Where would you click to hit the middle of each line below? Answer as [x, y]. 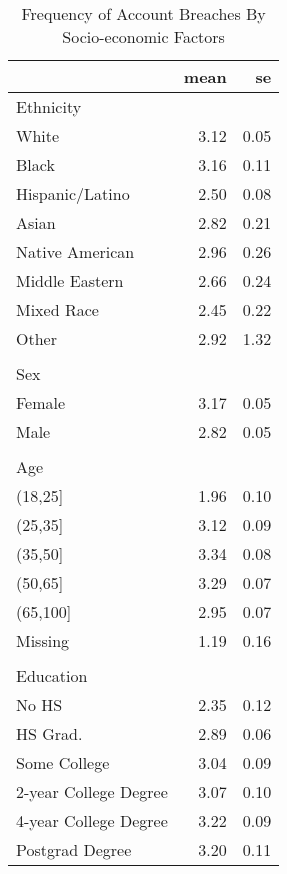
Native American [75, 251]
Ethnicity [49, 106]
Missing [43, 640]
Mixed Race [57, 309]
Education [52, 675]
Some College [63, 762]
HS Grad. [49, 733]
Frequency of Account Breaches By [143, 13]
